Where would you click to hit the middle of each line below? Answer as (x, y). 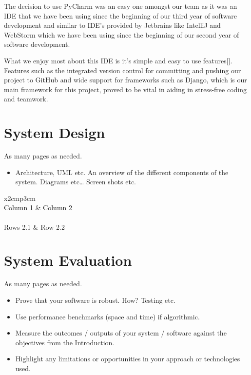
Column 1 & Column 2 (38, 207)
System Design (55, 132)
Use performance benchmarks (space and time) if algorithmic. (107, 316)
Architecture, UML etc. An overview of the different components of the (122, 172)
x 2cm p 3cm (20, 198)
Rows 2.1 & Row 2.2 (34, 227)
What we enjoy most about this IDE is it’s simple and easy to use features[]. (118, 60)
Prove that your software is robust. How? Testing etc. (95, 300)
